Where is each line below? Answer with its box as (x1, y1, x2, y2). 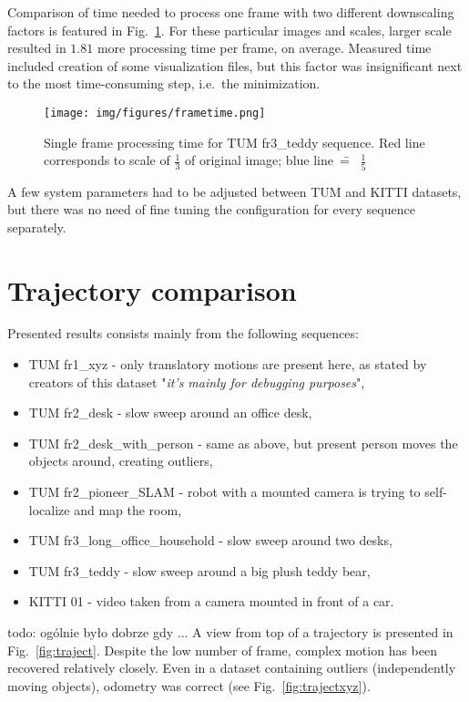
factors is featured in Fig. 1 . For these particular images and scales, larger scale (7, 20, 452, 39)
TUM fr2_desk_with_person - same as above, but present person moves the (28, 433, 458, 452)
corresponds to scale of (44, 150, 170, 170)
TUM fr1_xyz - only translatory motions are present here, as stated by (28, 355, 427, 374)
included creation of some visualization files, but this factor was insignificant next (7, 56, 463, 75)
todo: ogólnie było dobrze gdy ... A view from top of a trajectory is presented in (7, 622, 454, 641)
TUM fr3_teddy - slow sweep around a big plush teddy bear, (28, 561, 371, 580)
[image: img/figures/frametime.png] (44, 106, 266, 119)
